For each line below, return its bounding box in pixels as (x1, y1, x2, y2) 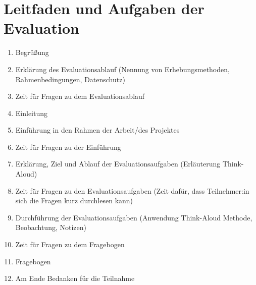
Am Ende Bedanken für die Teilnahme (15, 273, 135, 283)
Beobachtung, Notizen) (15, 222, 86, 233)
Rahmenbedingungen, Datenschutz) (15, 74, 125, 84)
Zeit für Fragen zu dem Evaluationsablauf (15, 91, 145, 101)
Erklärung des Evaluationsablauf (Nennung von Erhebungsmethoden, (15, 64, 230, 74)
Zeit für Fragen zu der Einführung (15, 141, 121, 152)
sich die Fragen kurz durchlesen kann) (15, 195, 133, 206)
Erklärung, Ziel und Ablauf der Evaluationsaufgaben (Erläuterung (15, 158, 221, 169)
